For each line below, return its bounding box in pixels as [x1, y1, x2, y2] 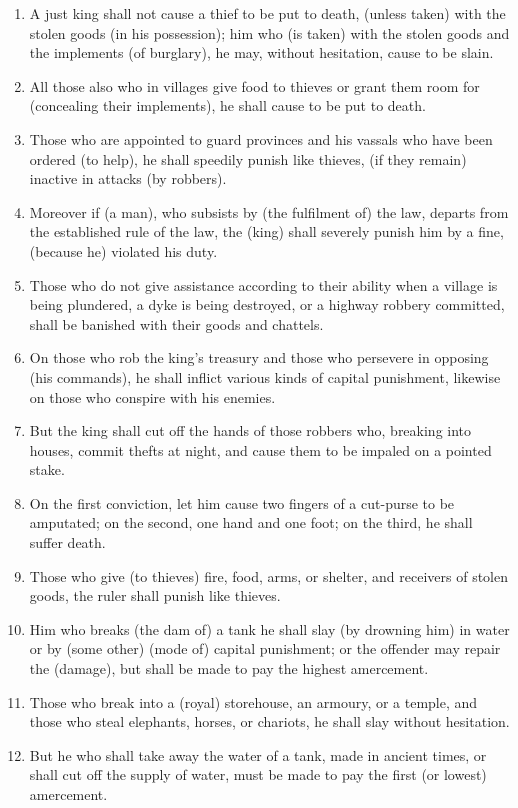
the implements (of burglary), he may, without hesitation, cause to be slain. [29, 42, 494, 63]
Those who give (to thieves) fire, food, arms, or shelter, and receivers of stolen [29, 565, 509, 586]
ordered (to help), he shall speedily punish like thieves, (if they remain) [29, 148, 467, 169]
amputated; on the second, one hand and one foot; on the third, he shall [29, 512, 473, 533]
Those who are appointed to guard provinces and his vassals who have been [29, 128, 493, 149]
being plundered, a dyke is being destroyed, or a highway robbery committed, [29, 294, 505, 315]
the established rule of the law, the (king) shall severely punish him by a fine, [29, 221, 504, 242]
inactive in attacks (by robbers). [29, 168, 227, 189]
